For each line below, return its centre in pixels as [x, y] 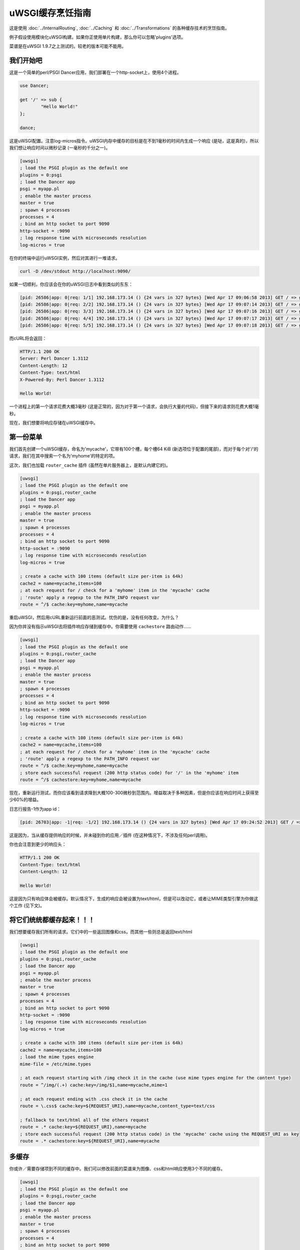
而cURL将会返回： [28, 338]
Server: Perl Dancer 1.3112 [54, 358]
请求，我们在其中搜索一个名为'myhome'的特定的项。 [63, 456]
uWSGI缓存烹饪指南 [50, 13]
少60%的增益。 [25, 799]
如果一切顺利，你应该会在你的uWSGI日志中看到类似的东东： [71, 284]
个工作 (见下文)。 [27, 905]
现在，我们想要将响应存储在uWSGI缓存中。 [54, 423]
